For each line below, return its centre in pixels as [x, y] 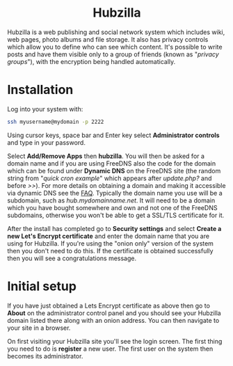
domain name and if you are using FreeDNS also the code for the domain [112, 163]
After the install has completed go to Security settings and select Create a [114, 228]
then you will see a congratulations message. [72, 258]
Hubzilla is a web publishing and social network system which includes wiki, [116, 32]
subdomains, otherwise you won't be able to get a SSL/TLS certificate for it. [116, 215]
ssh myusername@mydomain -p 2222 [56, 122]
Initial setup [42, 286]
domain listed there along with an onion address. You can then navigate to [113, 320]
